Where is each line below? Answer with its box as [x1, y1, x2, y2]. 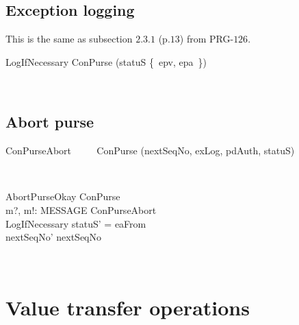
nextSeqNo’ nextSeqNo [5, 230, 102, 244]
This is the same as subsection [5, 32, 133, 46]
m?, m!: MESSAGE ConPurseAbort [5, 202, 157, 217]
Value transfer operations [5, 293, 250, 321]
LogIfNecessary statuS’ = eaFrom [5, 216, 146, 230]
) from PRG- [179, 32, 234, 46]
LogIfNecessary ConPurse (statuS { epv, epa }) [5, 54, 207, 69]
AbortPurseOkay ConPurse [5, 189, 120, 204]
